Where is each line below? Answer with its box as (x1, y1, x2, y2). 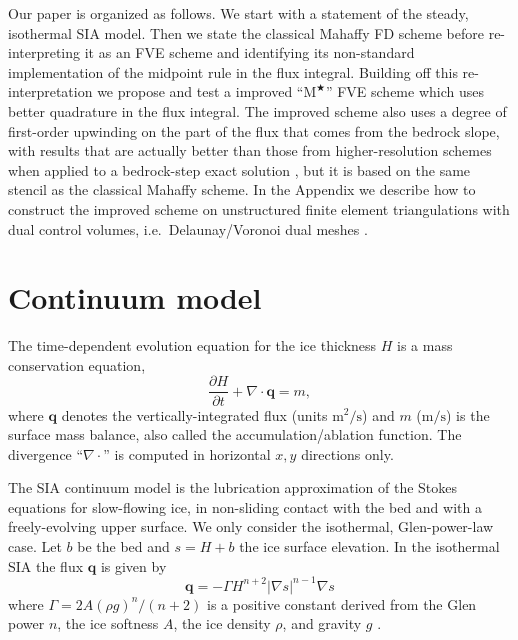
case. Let (8, 536, 62, 557)
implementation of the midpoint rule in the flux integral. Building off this (8, 61, 458, 82)
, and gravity (282, 613, 362, 634)
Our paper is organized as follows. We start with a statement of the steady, (8, 3, 469, 23)
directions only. (301, 443, 394, 464)
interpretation (8, 81, 93, 102)
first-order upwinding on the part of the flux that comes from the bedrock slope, (8, 120, 500, 141)
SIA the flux (8, 555, 84, 576)
